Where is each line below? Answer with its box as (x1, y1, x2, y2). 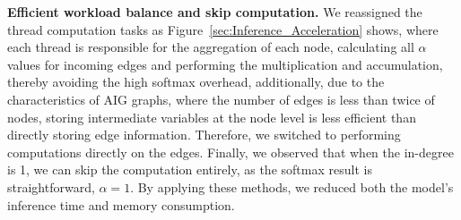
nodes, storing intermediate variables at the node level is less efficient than (7, 107, 416, 126)
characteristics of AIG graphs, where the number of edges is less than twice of (7, 89, 435, 108)
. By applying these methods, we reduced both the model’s (130, 177, 454, 196)
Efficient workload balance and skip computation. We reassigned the (7, 3, 422, 21)
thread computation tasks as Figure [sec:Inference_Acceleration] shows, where (7, 20, 439, 38)
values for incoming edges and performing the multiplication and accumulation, (7, 55, 443, 73)
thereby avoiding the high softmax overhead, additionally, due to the (7, 72, 385, 91)
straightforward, (7, 177, 95, 196)
